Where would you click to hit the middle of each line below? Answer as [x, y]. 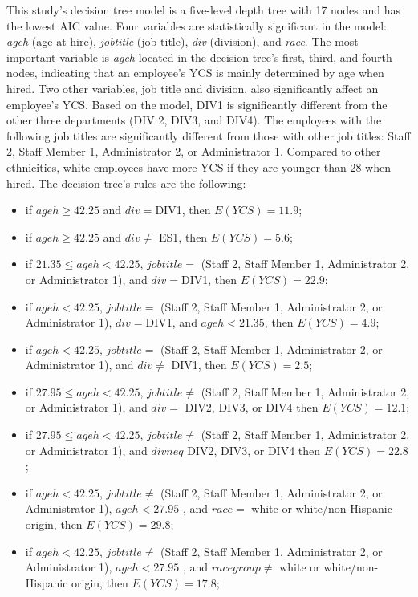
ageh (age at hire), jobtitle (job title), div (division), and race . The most [183, 41]
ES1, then [183, 236]
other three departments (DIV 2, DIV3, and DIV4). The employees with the [194, 120]
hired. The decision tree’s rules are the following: [126, 183]
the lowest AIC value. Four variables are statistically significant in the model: [197, 25]
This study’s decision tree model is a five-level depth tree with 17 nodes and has [203, 10]
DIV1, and [171, 322]
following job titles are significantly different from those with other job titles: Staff [209, 135]
